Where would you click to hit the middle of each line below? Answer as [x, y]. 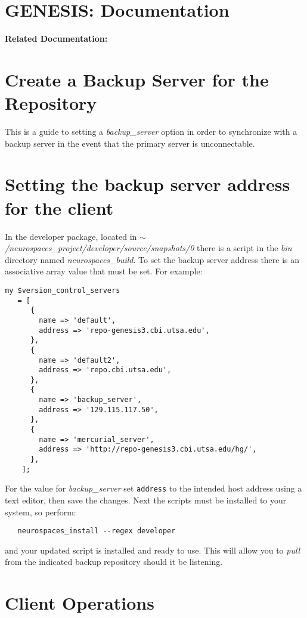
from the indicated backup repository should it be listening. [114, 562]
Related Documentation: [56, 38]
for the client [59, 207]
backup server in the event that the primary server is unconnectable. [130, 143]
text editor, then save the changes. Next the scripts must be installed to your [146, 500]
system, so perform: [41, 512]
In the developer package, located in [71, 236]
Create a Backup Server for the [137, 79]
